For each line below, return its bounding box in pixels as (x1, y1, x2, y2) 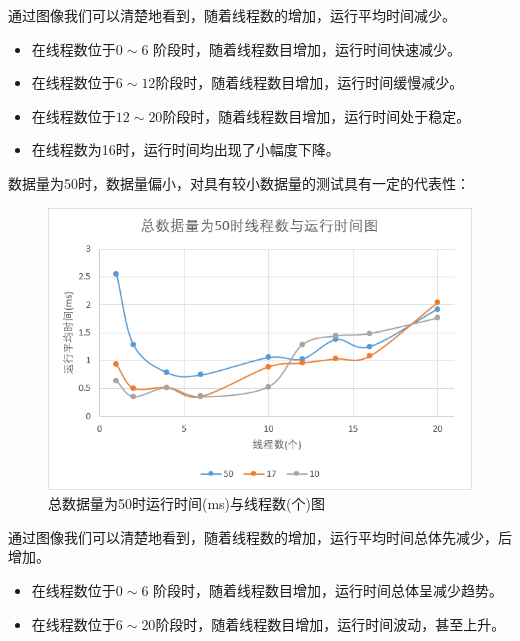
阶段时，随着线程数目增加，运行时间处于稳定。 (162, 105, 471, 126)
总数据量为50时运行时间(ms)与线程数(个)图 (48, 493, 325, 514)
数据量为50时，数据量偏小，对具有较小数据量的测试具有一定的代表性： (8, 172, 470, 193)
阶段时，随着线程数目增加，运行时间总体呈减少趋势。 (153, 579, 504, 600)
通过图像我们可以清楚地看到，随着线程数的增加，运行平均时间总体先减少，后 (8, 526, 512, 547)
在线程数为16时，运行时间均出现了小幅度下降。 (31, 139, 340, 160)
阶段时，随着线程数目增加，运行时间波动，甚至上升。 (155, 613, 506, 634)
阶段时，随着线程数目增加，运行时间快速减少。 (153, 38, 462, 59)
